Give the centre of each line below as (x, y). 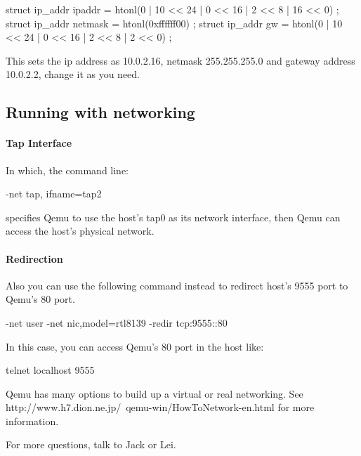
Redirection (34, 258)
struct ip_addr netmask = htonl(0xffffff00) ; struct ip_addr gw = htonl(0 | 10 (174, 23)
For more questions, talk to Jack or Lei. (91, 444)
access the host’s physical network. (80, 231)
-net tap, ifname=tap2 (54, 194)
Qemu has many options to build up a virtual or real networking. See (155, 393)
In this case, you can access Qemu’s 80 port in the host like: (135, 346)
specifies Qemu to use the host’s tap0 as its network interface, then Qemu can (173, 217)
